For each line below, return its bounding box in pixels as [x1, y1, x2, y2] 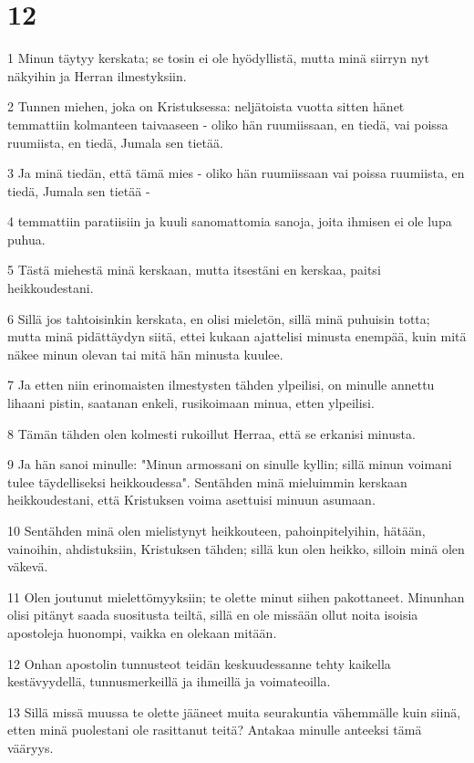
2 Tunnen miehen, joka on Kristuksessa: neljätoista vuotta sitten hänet [7, 97, 405, 116]
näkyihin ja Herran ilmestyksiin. [7, 66, 187, 85]
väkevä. [7, 557, 48, 576]
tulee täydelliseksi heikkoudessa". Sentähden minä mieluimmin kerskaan [7, 472, 407, 491]
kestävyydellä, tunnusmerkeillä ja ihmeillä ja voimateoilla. [7, 672, 331, 691]
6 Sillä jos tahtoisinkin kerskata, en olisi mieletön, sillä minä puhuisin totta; [7, 308, 430, 328]
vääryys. [7, 737, 54, 757]
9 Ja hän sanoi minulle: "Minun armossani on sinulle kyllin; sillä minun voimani [7, 455, 452, 474]
